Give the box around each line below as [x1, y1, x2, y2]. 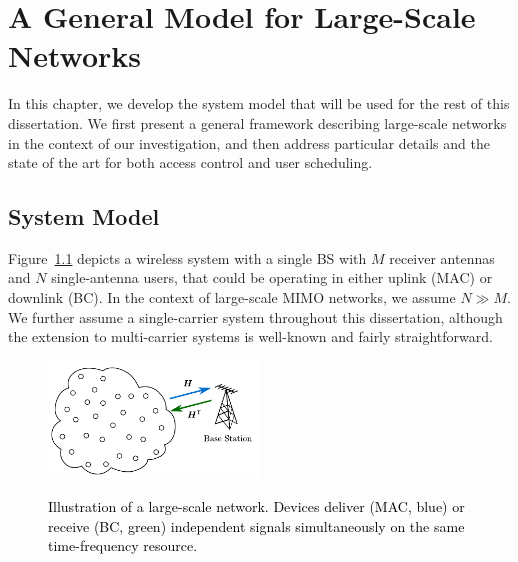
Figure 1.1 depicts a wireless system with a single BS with [8, 247, 367, 268]
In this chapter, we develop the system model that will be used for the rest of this [8, 93, 510, 114]
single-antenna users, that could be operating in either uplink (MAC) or [51, 267, 493, 288]
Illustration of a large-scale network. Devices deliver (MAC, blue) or [48, 495, 465, 516]
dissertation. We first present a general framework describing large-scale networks [8, 112, 507, 133]
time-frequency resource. [48, 535, 198, 556]
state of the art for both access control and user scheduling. [8, 152, 373, 173]
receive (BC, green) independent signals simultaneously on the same [48, 515, 465, 536]
